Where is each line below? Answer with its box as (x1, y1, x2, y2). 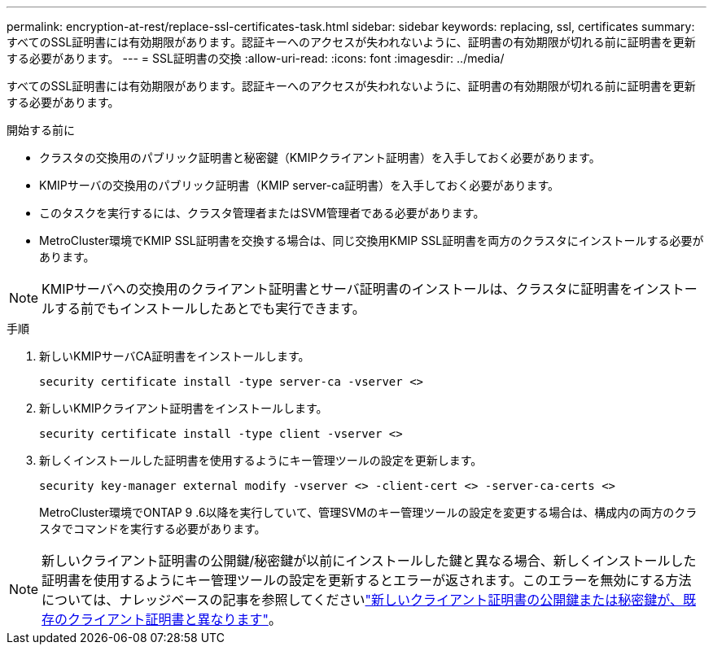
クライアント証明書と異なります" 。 (68, 611, 282, 627)
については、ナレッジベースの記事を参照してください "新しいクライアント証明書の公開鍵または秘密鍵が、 (42, 592, 684, 608)
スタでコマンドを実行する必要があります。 (39, 522, 266, 535)
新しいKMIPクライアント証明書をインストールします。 (39, 401, 328, 415)
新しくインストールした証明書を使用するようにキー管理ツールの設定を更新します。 (39, 453, 483, 467)
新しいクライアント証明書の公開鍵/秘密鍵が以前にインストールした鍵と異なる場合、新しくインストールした (42, 553, 697, 569)
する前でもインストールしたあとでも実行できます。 (55, 300, 365, 317)
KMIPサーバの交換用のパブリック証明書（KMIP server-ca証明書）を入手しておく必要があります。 (39, 178, 560, 192)
